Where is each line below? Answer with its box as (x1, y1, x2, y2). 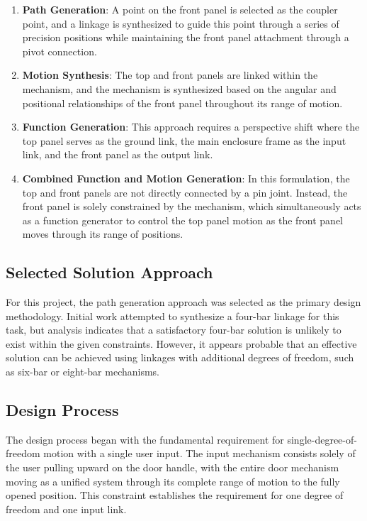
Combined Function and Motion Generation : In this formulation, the (22, 170, 350, 185)
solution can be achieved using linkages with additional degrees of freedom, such (6, 350, 354, 365)
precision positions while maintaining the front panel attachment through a (22, 30, 349, 45)
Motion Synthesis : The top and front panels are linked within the (22, 67, 318, 82)
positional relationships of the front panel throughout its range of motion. (22, 95, 343, 110)
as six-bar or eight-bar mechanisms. (6, 364, 160, 379)
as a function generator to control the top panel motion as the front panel (22, 212, 344, 227)
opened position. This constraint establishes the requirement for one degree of (6, 488, 344, 503)
